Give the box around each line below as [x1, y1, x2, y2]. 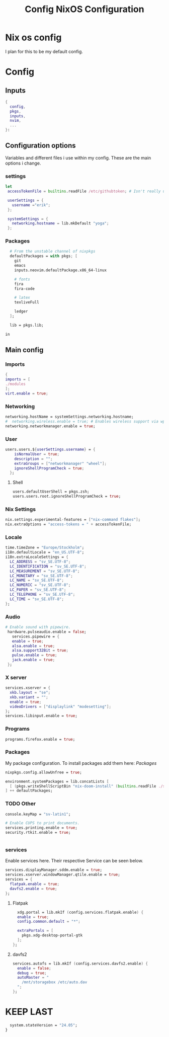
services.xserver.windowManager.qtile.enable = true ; [5, 872, 121, 878]
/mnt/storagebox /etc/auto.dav [22, 980, 88, 985]
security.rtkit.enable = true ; [5, 830, 71, 835]
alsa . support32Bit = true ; [12, 648, 69, 653]
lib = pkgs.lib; [10, 323, 44, 328]
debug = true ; [17, 970, 47, 976]
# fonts [14, 277, 30, 282]
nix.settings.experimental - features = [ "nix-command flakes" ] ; [5, 517, 141, 522]
